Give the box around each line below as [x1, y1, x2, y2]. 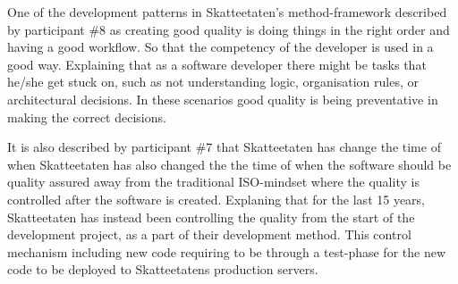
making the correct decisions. [7, 107, 166, 126]
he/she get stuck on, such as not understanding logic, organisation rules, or [7, 72, 419, 91]
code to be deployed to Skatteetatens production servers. [7, 260, 318, 279]
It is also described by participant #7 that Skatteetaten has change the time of [7, 138, 441, 156]
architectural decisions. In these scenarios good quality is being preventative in [7, 89, 438, 108]
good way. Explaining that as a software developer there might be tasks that [7, 54, 427, 73]
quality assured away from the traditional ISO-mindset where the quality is [7, 172, 420, 191]
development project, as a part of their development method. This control [7, 225, 411, 244]
